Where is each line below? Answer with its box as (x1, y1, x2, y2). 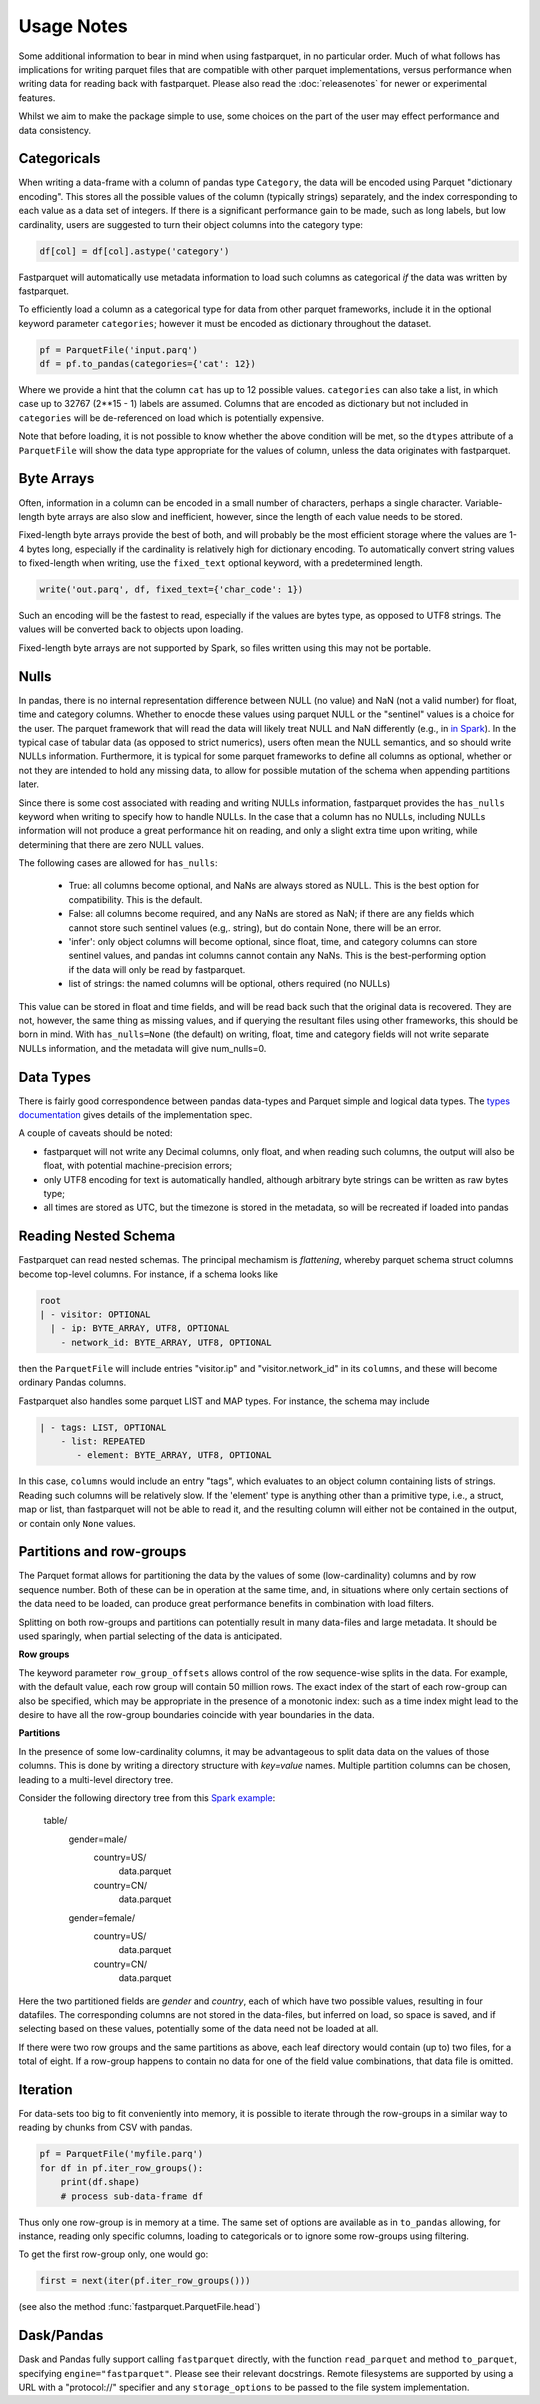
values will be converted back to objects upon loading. (18, 623, 244, 635)
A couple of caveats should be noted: (18, 1127, 173, 1139)
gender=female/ (68, 1911, 135, 1924)
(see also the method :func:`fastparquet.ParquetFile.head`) (18, 2301, 261, 2313)
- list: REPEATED (60, 1435, 146, 1447)
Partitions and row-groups (18, 1543, 187, 1560)
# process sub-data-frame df (60, 2190, 204, 2202)
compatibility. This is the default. (68, 893, 203, 905)
